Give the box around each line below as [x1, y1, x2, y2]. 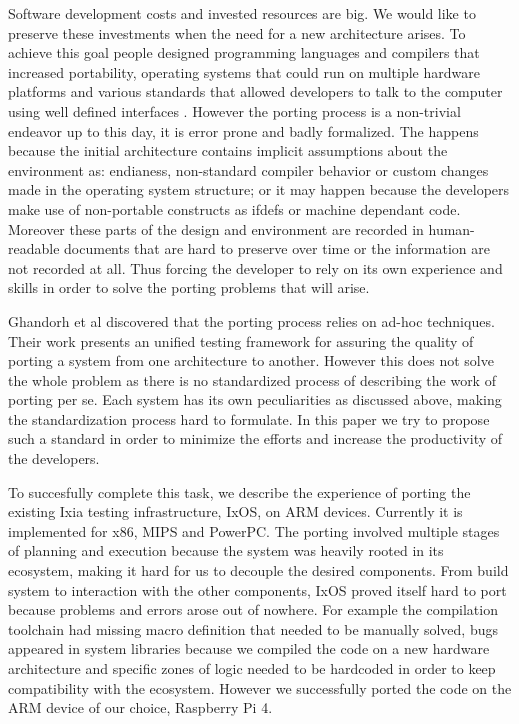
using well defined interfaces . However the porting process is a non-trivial [8, 100, 461, 121]
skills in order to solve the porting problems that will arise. [8, 277, 370, 298]
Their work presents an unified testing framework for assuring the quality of [8, 330, 474, 351]
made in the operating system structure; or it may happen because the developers [8, 179, 510, 200]
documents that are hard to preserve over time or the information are [64, 238, 490, 259]
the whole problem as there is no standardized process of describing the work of [8, 369, 496, 390]
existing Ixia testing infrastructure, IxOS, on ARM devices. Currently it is [8, 501, 463, 522]
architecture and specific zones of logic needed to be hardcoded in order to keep [8, 658, 496, 678]
